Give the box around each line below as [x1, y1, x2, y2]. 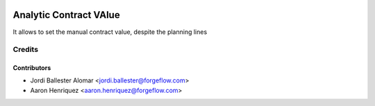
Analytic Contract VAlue [12, 9, 121, 21]
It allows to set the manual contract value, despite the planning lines [12, 28, 208, 36]
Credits [12, 45, 38, 55]
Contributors [12, 64, 51, 72]
